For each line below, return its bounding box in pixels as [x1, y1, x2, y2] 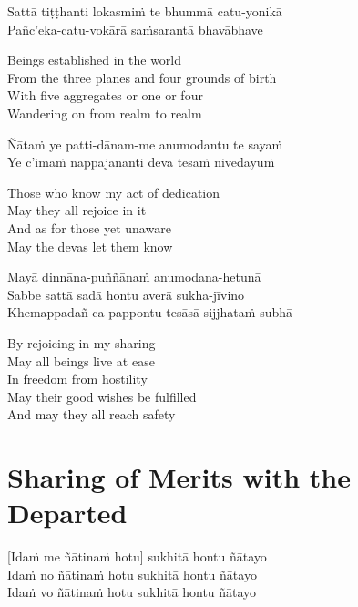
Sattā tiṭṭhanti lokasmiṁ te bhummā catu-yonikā [7, 2, 282, 20]
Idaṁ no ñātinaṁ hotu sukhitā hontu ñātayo [7, 564, 257, 583]
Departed [7, 494, 128, 531]
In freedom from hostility [7, 369, 148, 388]
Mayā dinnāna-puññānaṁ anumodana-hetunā [7, 267, 261, 286]
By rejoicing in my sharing [7, 333, 156, 352]
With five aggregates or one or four [7, 86, 203, 105]
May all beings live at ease [7, 351, 155, 370]
